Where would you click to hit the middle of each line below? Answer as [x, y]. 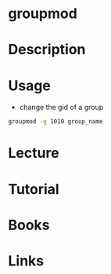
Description [47, 50]
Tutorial [34, 189]
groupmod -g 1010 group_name [55, 122]
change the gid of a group [61, 108]
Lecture [34, 153]
